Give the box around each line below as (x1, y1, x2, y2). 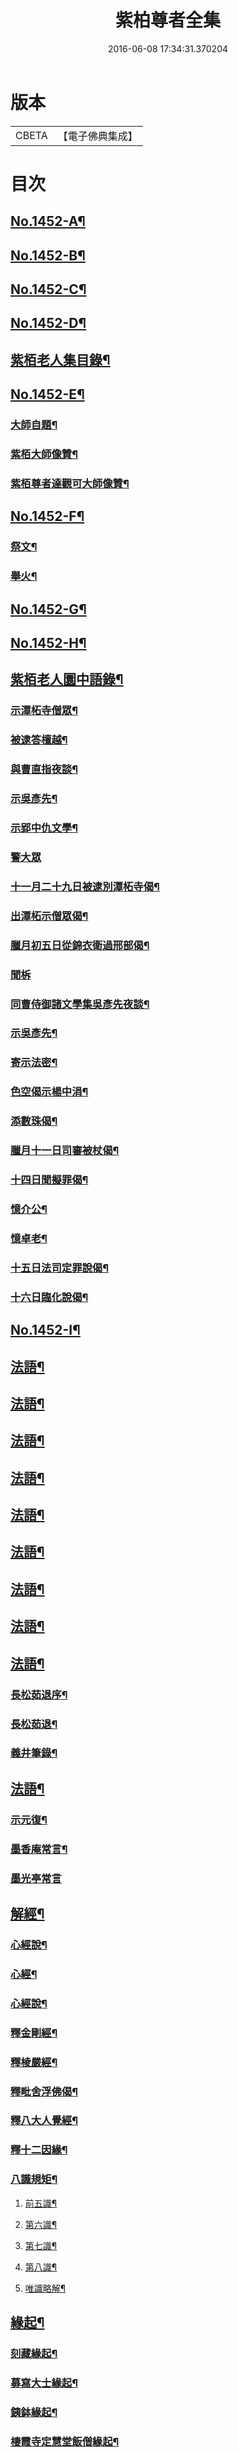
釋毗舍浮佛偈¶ (10, 2084, 78, 2098)
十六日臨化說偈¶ (10, 1290, 89, 1304)
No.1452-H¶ (10, 635, 87, 651)
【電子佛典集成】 (57, 129, 138, 143)
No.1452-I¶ (10, 1322, 81, 1339)
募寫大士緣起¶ (10, 2376, 78, 2390)
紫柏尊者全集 (114, 9, 221, 32)
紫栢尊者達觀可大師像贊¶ (10, 476, 130, 490)
